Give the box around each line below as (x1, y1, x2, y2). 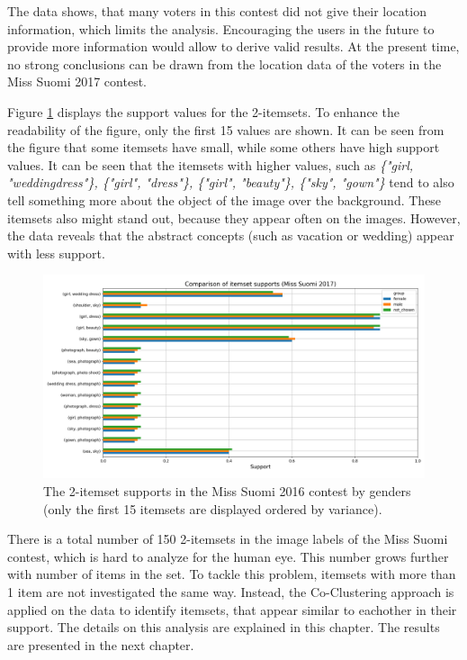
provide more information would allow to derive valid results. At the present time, (7, 37, 460, 56)
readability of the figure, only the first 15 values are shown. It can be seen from (7, 120, 445, 139)
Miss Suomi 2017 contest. (7, 72, 147, 91)
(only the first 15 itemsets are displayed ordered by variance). (43, 499, 382, 518)
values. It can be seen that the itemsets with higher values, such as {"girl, (7, 155, 414, 174)
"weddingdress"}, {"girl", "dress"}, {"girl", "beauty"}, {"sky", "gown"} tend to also (7, 173, 454, 192)
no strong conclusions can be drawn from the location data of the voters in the (7, 54, 442, 73)
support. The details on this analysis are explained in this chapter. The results (7, 618, 440, 637)
